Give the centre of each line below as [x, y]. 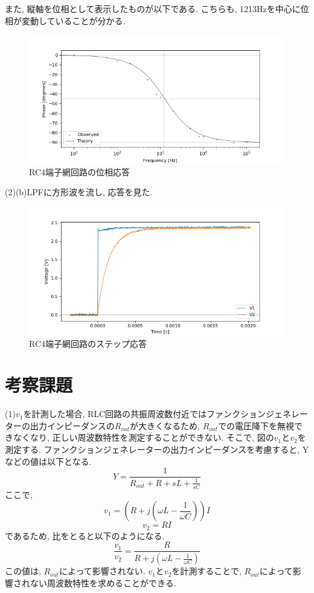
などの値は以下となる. [48, 461]
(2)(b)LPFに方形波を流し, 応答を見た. [79, 192]
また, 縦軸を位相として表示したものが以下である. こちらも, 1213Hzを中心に [153, 8]
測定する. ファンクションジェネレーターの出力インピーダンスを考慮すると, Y [157, 449]
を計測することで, [207, 571]
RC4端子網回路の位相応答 [80, 171]
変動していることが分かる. [73, 20]
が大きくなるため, [165, 425]
